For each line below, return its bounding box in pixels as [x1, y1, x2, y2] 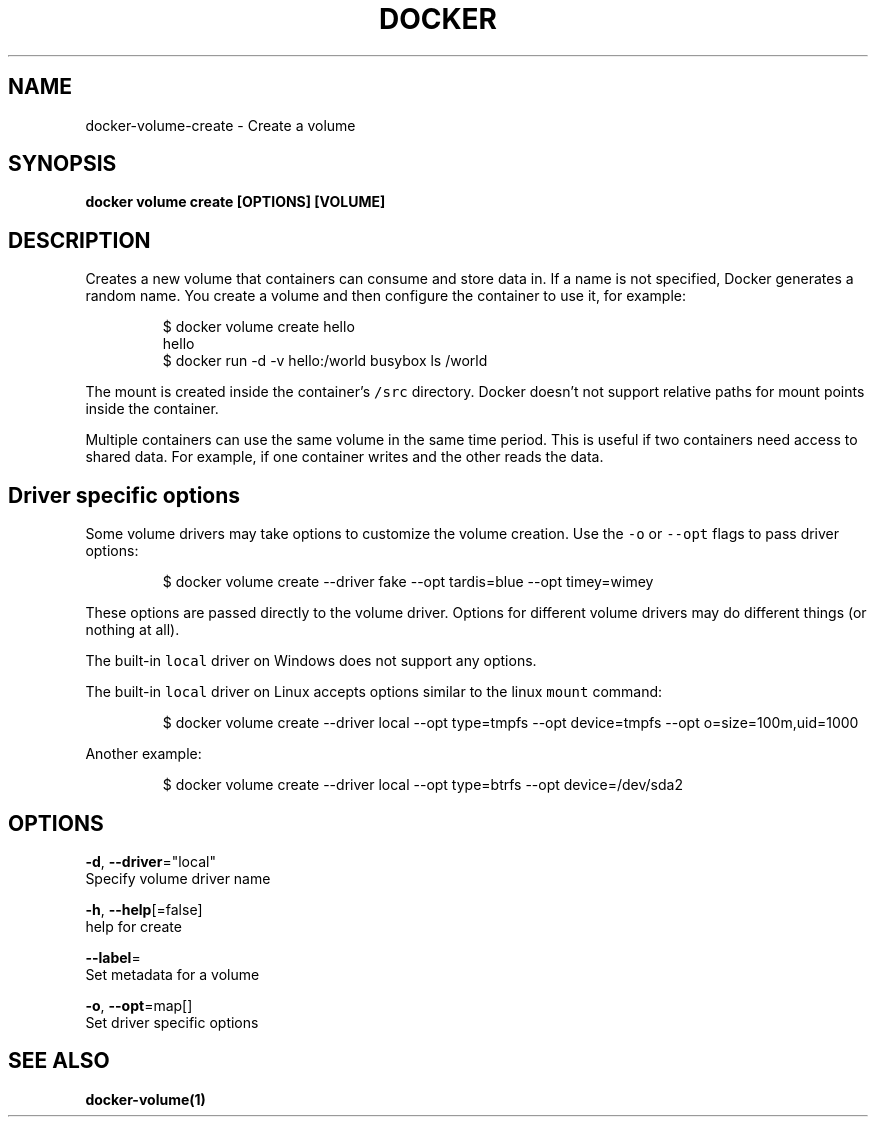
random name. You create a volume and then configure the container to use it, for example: [85, 287, 686, 305]
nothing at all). [85, 621, 180, 639]
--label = [85, 948, 141, 966]
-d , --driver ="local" [85, 852, 216, 870]
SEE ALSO [8, 1048, 110, 1074]
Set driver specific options [85, 1013, 259, 1031]
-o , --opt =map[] [85, 996, 193, 1014]
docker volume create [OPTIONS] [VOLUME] [85, 193, 386, 211]
